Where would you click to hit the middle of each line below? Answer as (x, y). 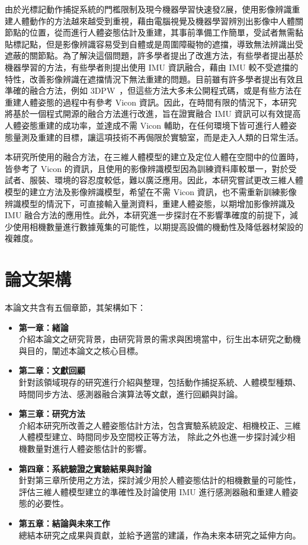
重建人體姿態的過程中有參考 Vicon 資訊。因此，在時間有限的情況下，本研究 (151, 102)
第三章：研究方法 (52, 414)
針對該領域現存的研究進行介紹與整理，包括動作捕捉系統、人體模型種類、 (160, 382)
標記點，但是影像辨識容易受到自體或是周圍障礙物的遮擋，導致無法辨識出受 (158, 44)
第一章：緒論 (44, 327)
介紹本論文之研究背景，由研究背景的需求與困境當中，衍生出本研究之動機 (160, 339)
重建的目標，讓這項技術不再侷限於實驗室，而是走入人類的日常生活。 (170, 137)
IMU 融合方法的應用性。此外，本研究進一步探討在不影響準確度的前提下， (147, 215)
